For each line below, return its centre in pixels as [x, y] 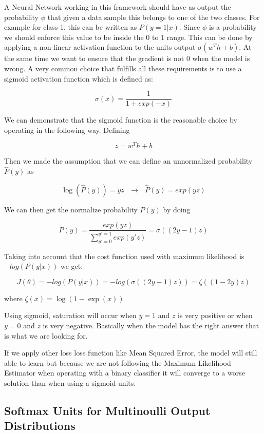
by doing [177, 209]
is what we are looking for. [46, 335]
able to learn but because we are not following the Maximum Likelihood [118, 362]
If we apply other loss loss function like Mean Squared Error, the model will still [131, 353]
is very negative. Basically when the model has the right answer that [151, 325]
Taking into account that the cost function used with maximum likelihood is [124, 256]
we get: [72, 266]
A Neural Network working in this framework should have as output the [118, 7]
